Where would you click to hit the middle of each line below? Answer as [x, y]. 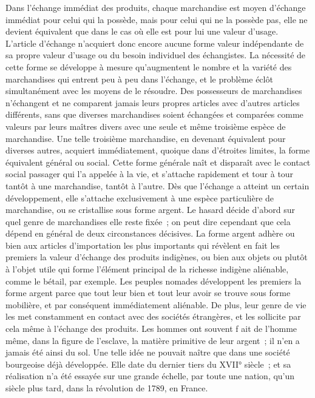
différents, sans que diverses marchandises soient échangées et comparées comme [154, 114]
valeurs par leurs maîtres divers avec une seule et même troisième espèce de [146, 126]
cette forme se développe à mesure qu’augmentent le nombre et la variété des [149, 66]
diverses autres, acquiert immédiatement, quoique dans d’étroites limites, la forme [158, 150]
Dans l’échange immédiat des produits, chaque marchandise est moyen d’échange [156, 7]
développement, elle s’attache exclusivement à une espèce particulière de [140, 197]
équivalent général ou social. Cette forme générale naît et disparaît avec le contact [158, 162]
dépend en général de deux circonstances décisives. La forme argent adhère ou [150, 233]
